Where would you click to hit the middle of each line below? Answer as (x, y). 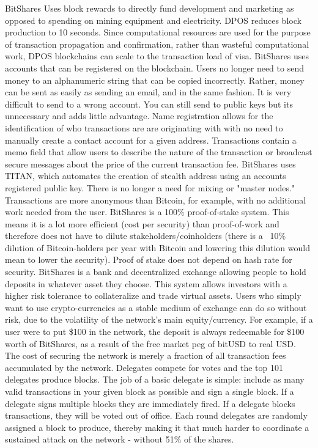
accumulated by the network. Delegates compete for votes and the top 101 (144, 367)
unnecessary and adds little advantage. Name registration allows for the (139, 116)
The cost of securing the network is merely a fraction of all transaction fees (146, 355)
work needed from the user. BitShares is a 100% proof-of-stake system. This (147, 212)
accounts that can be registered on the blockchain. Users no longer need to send (154, 68)
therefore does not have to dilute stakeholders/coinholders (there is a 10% (146, 236)
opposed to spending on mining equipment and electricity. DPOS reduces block (153, 20)
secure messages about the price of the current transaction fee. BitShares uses (150, 163)
